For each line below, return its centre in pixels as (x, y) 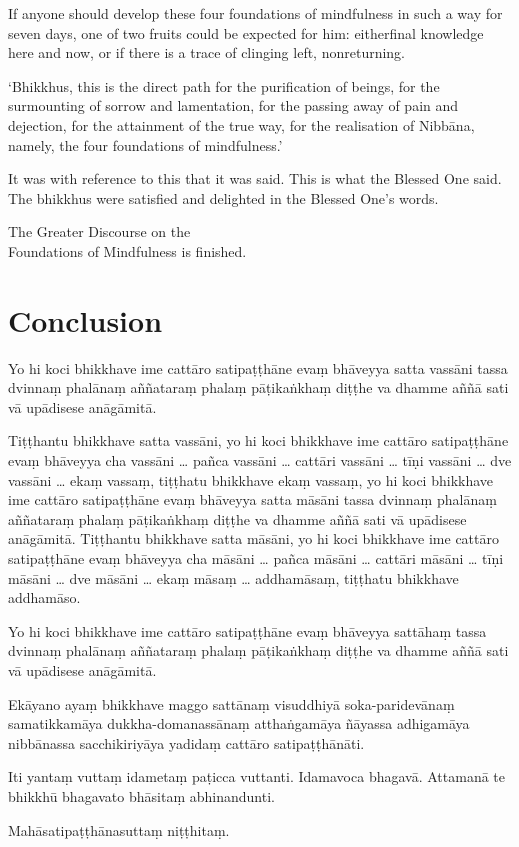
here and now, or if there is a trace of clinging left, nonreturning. (207, 52)
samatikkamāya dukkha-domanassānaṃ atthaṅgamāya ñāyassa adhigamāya (239, 723)
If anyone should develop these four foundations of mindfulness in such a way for (255, 13)
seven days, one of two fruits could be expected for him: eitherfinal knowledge (246, 32)
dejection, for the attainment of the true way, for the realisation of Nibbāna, (241, 124)
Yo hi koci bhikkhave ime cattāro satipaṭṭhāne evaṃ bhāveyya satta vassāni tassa (258, 367)
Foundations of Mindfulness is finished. (127, 250)
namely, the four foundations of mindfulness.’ (145, 144)
